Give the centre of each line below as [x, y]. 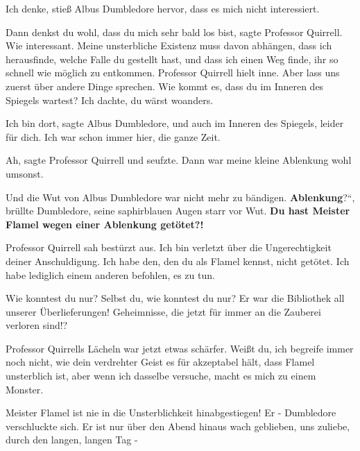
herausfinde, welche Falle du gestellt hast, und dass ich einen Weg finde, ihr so [172, 59]
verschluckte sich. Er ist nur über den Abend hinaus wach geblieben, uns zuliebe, [178, 426]
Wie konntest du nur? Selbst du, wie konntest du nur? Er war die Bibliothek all [175, 298]
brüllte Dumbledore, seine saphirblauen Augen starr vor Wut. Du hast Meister [178, 211]
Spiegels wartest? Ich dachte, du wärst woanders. [110, 100]
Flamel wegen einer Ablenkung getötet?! [105, 224]
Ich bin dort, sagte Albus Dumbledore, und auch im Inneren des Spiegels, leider [175, 123]
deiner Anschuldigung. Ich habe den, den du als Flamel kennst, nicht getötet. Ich [178, 261]
